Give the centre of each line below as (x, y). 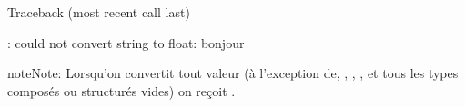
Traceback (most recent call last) (99, 12)
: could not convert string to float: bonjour (126, 42)
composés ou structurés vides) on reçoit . (121, 90)
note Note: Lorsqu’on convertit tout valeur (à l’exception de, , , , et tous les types (233, 73)
